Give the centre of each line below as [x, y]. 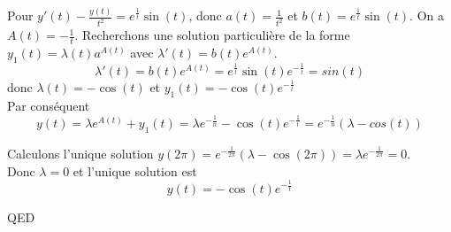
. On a [427, 15]
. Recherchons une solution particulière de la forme [212, 35]
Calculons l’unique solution [80, 153]
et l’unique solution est [135, 170]
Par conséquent [49, 106]
